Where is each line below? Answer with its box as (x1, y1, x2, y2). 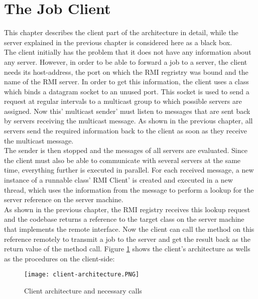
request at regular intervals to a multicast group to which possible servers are (4, 96, 242, 106)
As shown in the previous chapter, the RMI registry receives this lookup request (4, 204, 250, 214)
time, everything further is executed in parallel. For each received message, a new (4, 165, 254, 175)
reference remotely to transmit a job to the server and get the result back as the (4, 233, 250, 244)
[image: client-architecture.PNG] (24, 271, 140, 278)
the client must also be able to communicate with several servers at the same (4, 155, 241, 165)
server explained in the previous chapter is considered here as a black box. (4, 37, 232, 47)
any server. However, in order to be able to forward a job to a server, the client (4, 56, 247, 67)
